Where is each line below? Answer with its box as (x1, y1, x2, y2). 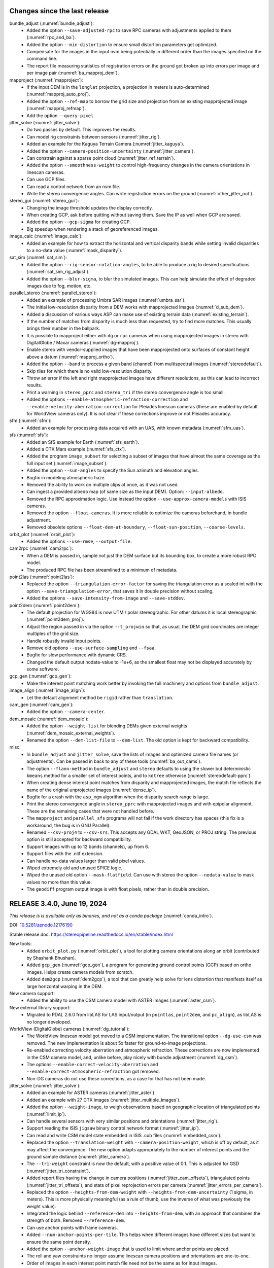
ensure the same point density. (26, 1239, 91, 1245)
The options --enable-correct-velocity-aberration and (26, 1061, 158, 1067)
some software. (26, 666, 59, 672)
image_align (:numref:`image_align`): (9, 687, 86, 693)
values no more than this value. (26, 879, 92, 885)
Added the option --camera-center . (26, 709, 106, 715)
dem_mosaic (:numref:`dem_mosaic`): (9, 716, 89, 722)
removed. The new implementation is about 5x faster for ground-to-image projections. (26, 1040, 207, 1046)
